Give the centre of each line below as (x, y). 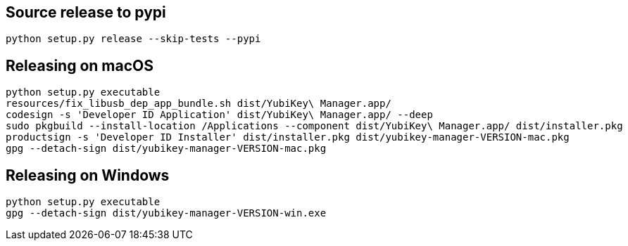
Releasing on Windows (88, 175)
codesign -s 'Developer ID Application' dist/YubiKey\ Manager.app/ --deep (219, 115)
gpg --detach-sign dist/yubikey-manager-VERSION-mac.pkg (166, 149)
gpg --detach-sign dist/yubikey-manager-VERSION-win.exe (166, 213)
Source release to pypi (86, 12)
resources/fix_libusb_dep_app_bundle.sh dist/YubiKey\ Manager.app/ (199, 104)
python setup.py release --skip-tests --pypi (133, 39)
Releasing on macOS (80, 65)
